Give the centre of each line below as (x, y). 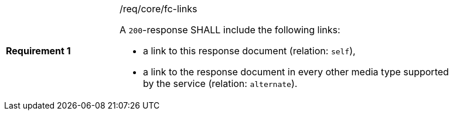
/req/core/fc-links (159, 9)
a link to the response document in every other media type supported (296, 72)
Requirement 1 (38, 51)
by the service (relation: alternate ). (220, 83)
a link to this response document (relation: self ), (249, 51)
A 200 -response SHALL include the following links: (230, 30)
